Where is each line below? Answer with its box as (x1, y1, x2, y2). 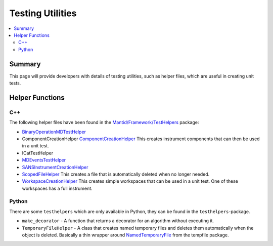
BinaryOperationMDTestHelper (22, 129, 86, 135)
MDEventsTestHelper (22, 157, 66, 163)
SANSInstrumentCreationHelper (22, 164, 88, 170)
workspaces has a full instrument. (22, 185, 93, 191)
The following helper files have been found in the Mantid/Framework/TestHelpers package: (9, 119, 199, 126)
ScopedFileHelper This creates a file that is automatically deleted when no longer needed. (22, 171, 210, 177)
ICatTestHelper (22, 150, 53, 156)
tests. (9, 80, 21, 86)
